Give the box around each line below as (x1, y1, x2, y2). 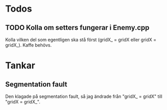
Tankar (5, 60, 35, 71)
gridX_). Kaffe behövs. (5, 42, 52, 48)
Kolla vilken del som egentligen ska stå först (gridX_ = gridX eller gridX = (5, 36, 157, 43)
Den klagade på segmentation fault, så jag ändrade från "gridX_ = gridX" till (5, 93, 163, 99)
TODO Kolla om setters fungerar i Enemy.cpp (5, 23, 150, 32)
